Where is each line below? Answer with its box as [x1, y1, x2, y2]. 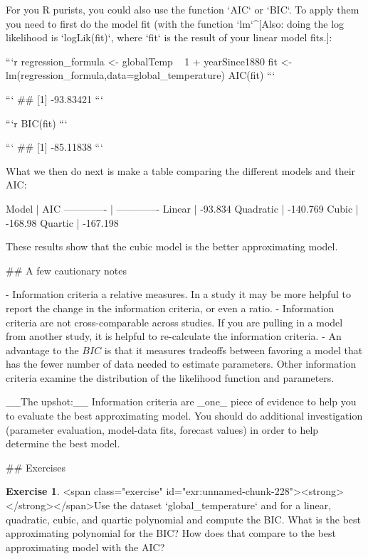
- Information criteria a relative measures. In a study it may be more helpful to [6, 287, 352, 302]
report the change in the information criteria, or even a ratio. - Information [6, 300, 335, 315]
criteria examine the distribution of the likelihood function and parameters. [6, 370, 335, 385]
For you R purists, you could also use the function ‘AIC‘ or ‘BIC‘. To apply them [6, 2, 359, 16]
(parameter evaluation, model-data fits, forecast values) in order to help [6, 422, 319, 437]
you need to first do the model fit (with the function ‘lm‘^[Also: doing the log [6, 16, 345, 31]
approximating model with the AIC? [6, 539, 165, 554]
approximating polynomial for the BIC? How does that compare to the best [6, 526, 337, 541]
